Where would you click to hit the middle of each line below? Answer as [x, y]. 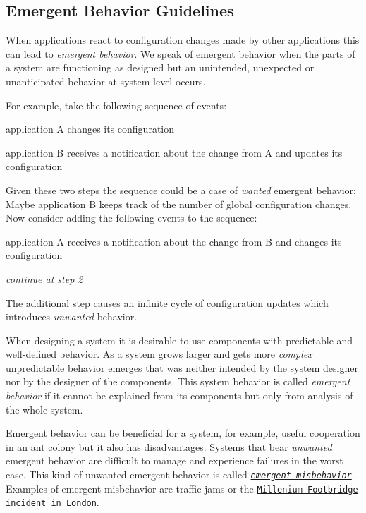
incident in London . [53, 502]
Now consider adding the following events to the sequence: [132, 218]
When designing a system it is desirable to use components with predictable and [179, 340]
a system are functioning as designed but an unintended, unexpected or [160, 67]
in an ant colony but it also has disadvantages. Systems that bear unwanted [169, 446]
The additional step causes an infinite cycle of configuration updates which [167, 302]
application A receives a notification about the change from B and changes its [174, 241]
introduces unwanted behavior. [72, 316]
